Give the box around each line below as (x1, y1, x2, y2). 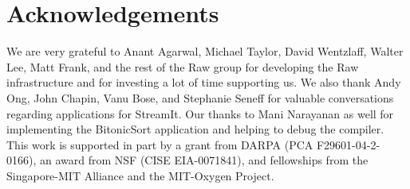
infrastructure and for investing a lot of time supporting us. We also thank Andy (6, 74, 401, 91)
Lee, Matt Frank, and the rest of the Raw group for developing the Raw (6, 58, 359, 75)
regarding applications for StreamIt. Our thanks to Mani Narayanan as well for (6, 105, 394, 121)
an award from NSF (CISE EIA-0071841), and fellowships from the (39, 152, 369, 168)
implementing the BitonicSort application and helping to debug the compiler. (6, 121, 384, 137)
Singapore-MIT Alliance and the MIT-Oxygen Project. (6, 167, 274, 183)
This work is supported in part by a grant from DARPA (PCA (6, 136, 313, 152)
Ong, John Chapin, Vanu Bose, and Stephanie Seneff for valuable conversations (6, 89, 394, 106)
